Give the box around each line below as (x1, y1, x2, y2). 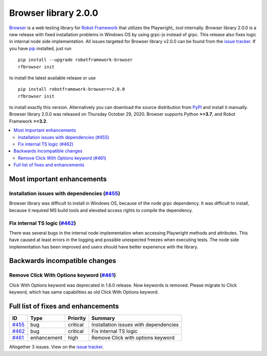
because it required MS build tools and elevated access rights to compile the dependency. (9, 207, 193, 213)
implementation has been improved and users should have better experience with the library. (9, 244, 199, 250)
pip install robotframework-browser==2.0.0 (18, 87, 125, 92)
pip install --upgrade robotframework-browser (18, 57, 133, 63)
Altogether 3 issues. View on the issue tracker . (9, 344, 104, 350)
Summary (91, 315, 115, 322)
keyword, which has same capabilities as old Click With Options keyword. (9, 289, 159, 295)
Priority (68, 315, 86, 322)
